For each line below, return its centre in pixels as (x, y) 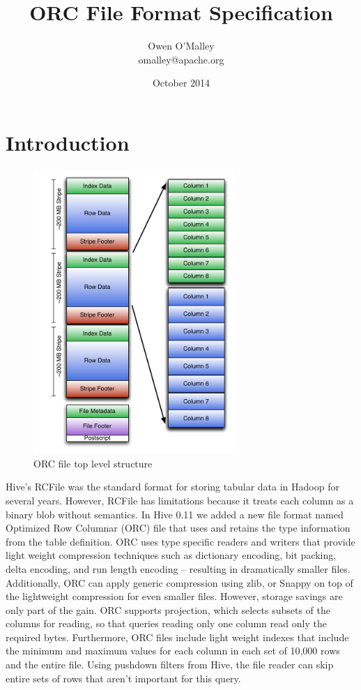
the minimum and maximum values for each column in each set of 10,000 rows (173, 651)
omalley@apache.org (181, 59)
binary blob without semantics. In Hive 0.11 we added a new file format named (175, 514)
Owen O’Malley (181, 46)
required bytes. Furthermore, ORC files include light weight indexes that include (177, 637)
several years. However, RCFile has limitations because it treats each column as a (180, 500)
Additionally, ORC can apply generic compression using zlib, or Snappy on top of (179, 582)
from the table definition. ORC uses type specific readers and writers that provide (180, 541)
